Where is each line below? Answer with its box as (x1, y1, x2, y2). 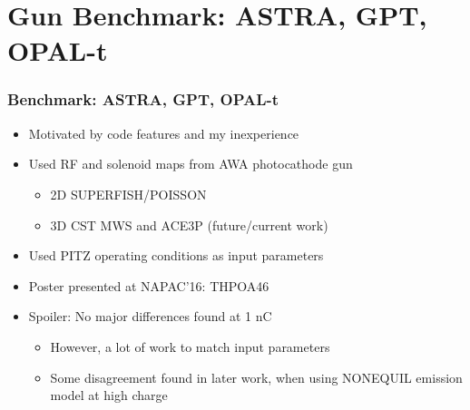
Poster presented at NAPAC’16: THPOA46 (28, 276, 269, 295)
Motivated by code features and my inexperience (28, 123, 299, 142)
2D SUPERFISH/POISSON (50, 184, 207, 203)
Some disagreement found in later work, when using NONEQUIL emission (50, 367, 463, 386)
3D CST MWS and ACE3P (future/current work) (50, 215, 328, 234)
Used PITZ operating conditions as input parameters (28, 246, 324, 265)
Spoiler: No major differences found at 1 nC (28, 307, 272, 326)
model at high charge (50, 386, 168, 405)
